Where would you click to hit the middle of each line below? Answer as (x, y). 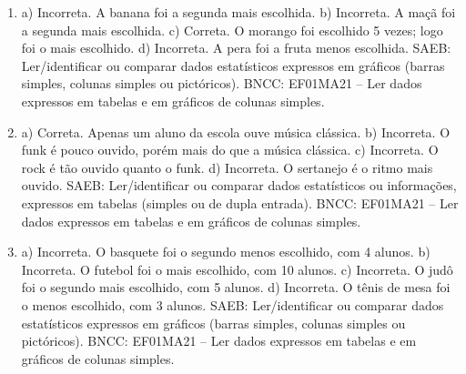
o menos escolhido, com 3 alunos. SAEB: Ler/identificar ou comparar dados (233, 304)
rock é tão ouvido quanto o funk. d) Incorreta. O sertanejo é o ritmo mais (227, 167)
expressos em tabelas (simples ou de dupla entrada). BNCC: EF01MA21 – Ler (240, 202)
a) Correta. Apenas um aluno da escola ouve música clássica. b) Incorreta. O (236, 131)
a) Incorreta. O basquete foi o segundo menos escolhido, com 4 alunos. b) (226, 252)
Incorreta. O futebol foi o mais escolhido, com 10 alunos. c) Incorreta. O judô (237, 269)
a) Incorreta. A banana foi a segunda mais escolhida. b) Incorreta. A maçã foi (238, 12)
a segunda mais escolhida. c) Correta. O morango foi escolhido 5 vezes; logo (232, 30)
